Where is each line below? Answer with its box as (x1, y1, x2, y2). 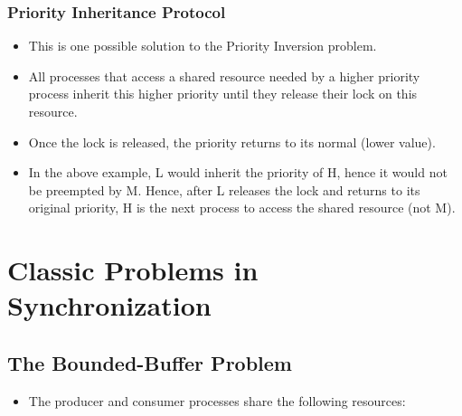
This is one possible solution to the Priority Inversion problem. (28, 36, 377, 55)
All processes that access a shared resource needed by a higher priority (28, 66, 420, 85)
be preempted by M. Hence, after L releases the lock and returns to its (28, 180, 420, 199)
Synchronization (7, 287, 212, 324)
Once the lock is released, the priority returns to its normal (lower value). (28, 132, 436, 151)
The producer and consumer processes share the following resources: (28, 391, 406, 410)
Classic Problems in (7, 251, 259, 288)
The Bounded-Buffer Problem (7, 348, 292, 376)
